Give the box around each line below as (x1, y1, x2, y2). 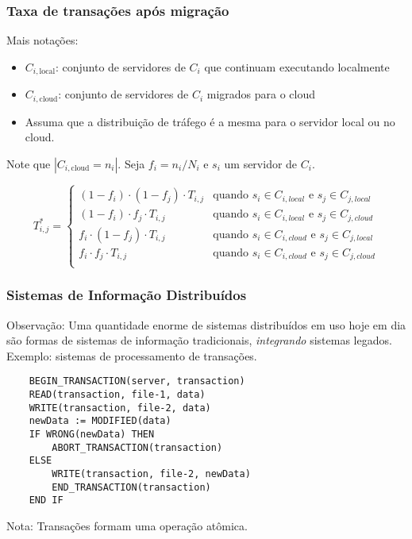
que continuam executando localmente (204, 58, 390, 75)
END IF (29, 495, 64, 506)
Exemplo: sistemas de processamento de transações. (6, 347, 257, 364)
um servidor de (224, 155, 298, 171)
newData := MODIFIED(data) (29, 415, 171, 427)
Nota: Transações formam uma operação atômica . (6, 518, 248, 534)
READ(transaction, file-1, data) (29, 389, 206, 401)
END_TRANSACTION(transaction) (52, 481, 211, 493)
